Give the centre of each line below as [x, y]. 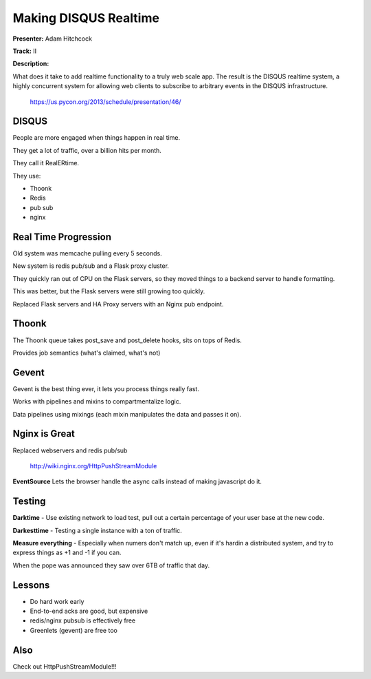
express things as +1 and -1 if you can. [67, 553]
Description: [31, 64]
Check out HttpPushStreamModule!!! [65, 666]
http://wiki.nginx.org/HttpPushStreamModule [93, 466]
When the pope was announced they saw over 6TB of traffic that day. [111, 565]
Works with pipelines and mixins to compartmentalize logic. [97, 401]
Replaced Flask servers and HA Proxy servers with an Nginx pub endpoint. [118, 304]
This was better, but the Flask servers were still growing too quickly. [109, 291]
